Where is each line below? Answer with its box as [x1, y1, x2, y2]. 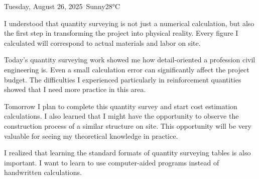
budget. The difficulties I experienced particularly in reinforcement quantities [4, 74, 241, 84]
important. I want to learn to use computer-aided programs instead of [4, 157, 219, 167]
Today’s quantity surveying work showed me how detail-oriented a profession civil [4, 54, 255, 65]
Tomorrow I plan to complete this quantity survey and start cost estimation [4, 101, 237, 111]
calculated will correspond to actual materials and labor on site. [4, 37, 201, 48]
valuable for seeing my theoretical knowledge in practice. [4, 130, 178, 141]
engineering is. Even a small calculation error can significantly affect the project [4, 64, 249, 74]
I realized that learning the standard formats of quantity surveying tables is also [4, 147, 251, 158]
